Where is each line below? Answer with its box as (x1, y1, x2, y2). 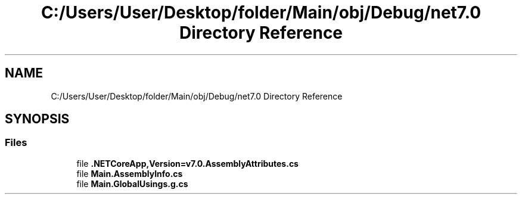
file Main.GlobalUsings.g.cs (76, 178, 188, 189)
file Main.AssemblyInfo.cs (76, 168, 183, 179)
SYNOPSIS (5, 111, 70, 127)
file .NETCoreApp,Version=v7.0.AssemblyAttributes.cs (76, 158, 299, 169)
